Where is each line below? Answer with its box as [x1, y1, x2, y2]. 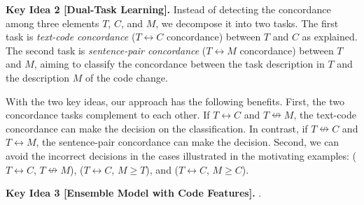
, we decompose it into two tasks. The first [155, 15, 339, 30]
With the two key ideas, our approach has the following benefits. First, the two [6, 93, 345, 108]
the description [6, 70, 70, 84]
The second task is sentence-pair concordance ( [6, 43, 206, 57]
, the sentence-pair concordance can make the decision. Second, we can [36, 135, 339, 149]
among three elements [6, 15, 99, 30]
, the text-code [293, 107, 356, 122]
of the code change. [85, 70, 168, 84]
